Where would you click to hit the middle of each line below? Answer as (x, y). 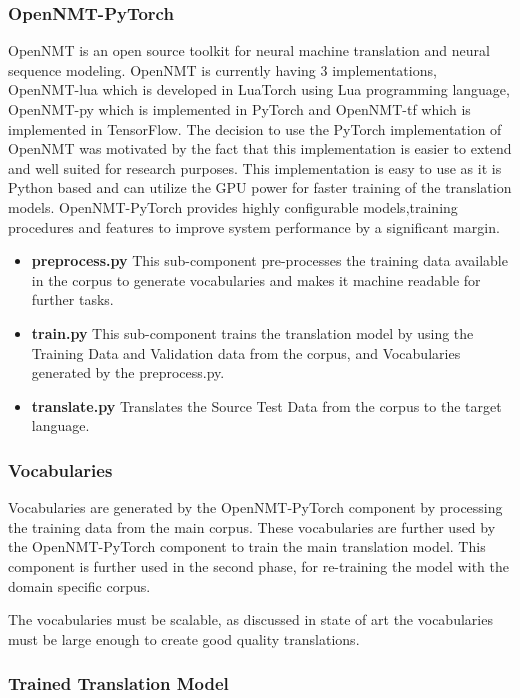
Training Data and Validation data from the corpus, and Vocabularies (246, 352)
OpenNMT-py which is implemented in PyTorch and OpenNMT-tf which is (239, 109)
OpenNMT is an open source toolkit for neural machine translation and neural (249, 50)
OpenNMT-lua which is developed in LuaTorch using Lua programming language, (259, 89)
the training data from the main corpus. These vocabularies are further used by (252, 526)
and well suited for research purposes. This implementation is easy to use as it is (255, 167)
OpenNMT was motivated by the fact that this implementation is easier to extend (260, 148)
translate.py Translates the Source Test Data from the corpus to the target (266, 405)
